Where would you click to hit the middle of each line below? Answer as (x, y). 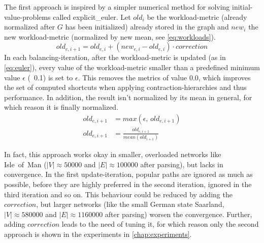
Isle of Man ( (25, 164)
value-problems (27, 17)
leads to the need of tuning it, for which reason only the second (160, 224)
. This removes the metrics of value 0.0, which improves (164, 77)
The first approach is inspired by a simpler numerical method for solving (117, 7)
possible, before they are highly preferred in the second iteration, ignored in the (128, 184)
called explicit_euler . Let (92, 17)
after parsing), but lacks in (182, 164)
